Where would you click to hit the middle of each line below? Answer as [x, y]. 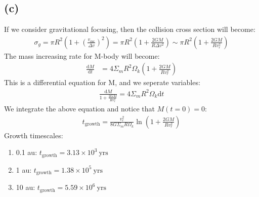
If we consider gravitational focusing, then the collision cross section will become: [130, 29]
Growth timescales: [34, 135]
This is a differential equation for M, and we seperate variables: [102, 82]
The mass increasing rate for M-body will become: [82, 55]
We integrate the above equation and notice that [79, 108]
